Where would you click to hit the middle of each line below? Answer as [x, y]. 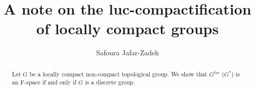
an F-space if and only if [44, 82]
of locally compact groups [127, 28]
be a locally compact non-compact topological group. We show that [118, 74]
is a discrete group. [110, 82]
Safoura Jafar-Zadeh [127, 53]
